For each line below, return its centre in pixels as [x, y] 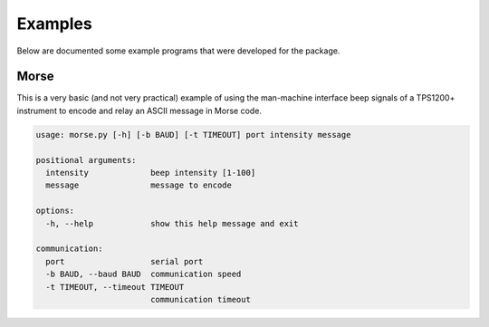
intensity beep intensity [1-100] [151, 173]
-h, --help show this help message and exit [172, 223]
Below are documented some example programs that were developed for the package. [178, 51]
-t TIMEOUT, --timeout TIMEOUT [115, 287]
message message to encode [139, 185]
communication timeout [200, 299]
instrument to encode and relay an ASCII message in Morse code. [139, 111]
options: [55, 211]
